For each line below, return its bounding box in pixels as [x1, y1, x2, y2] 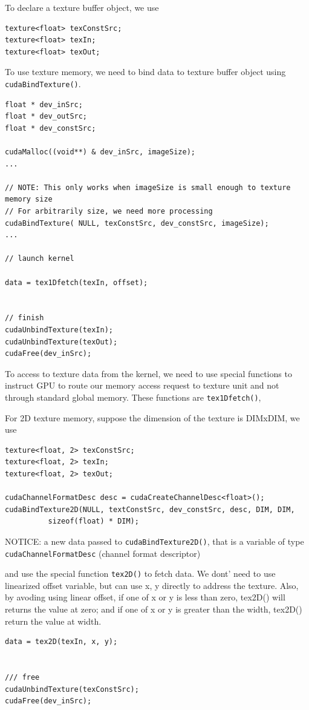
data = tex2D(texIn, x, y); [5, 637, 118, 646]
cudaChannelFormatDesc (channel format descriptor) [5, 547, 201, 559]
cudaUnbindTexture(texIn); [5, 325, 113, 334]
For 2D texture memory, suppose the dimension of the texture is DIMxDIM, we [5, 411, 300, 424]
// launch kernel [5, 254, 74, 263]
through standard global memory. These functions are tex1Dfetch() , [5, 390, 261, 403]
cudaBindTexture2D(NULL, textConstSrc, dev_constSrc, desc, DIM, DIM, [5, 505, 295, 514]
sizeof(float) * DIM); [48, 517, 139, 526]
